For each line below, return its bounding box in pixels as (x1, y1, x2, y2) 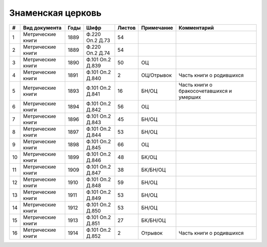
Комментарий (178, 24, 214, 31)
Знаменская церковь (9, 7, 102, 18)
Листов (117, 24, 136, 31)
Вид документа (23, 24, 62, 31)
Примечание (141, 24, 173, 31)
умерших (178, 94, 201, 101)
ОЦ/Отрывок (141, 71, 172, 78)
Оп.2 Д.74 (86, 49, 110, 56)
